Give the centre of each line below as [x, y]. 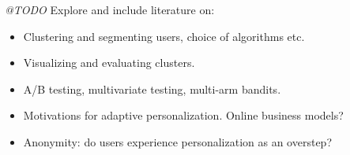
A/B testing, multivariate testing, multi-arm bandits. [152, 89]
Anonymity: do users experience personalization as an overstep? [177, 141]
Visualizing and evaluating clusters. [109, 63]
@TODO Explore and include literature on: [110, 9]
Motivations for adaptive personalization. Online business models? [183, 115]
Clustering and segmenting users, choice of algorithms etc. [164, 36]
